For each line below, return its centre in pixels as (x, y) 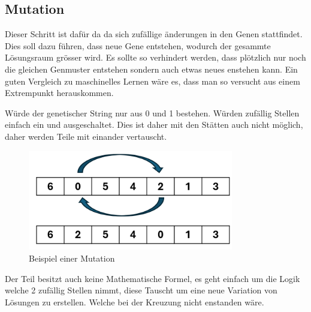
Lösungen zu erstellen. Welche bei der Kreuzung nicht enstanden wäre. (135, 301)
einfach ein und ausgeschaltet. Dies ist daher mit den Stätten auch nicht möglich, (154, 124)
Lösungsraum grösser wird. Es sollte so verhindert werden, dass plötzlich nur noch (155, 57)
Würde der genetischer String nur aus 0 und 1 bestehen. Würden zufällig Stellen (152, 112)
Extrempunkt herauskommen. (59, 93)
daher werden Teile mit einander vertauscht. (86, 136)
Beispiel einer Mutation (72, 258)
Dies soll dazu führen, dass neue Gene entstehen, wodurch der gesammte (138, 45)
